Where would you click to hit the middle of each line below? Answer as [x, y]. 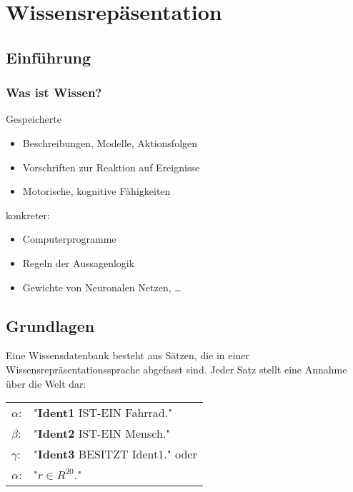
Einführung [49, 57]
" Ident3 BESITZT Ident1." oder [115, 454]
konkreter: [28, 215]
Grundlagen [50, 325]
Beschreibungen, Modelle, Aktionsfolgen [110, 142]
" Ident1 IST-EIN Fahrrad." [103, 413]
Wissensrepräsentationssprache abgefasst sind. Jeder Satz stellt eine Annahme [176, 369]
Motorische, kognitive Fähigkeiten [96, 191]
